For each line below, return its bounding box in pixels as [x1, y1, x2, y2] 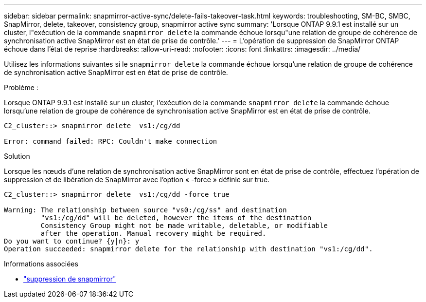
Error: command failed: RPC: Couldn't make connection [4, 137, 217, 145]
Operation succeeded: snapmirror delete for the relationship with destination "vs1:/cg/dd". [4, 245, 373, 253]
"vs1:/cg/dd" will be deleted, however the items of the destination [40, 214, 312, 222]
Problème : [4, 83, 38, 92]
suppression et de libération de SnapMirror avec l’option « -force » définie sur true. [4, 175, 270, 184]
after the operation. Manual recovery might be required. [40, 229, 266, 237]
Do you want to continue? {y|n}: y [4, 237, 140, 245]
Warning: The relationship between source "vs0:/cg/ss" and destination [4, 206, 287, 214]
